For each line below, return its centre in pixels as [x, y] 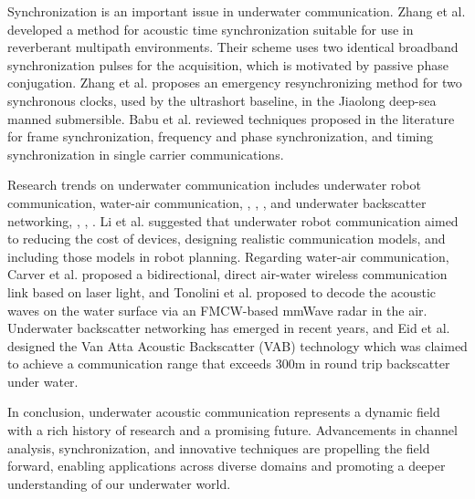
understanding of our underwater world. [119, 483]
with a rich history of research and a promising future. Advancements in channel [232, 430]
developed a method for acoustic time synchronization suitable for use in [211, 29]
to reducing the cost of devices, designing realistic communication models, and [227, 239]
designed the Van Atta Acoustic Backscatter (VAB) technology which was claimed [237, 345]
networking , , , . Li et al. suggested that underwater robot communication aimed [233, 220]
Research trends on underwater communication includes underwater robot [214, 185]
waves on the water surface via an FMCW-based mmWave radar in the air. [217, 310]
